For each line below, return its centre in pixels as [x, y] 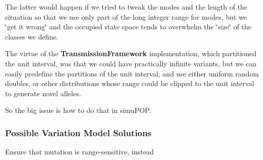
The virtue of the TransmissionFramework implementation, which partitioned [131, 53]
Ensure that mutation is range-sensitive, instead [80, 152]
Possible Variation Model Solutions [78, 132]
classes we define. [32, 36]
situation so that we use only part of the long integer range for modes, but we [126, 16]
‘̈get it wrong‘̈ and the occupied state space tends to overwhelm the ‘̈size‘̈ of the [128, 27]
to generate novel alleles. [43, 93]
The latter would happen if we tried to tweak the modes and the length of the [126, 7]
